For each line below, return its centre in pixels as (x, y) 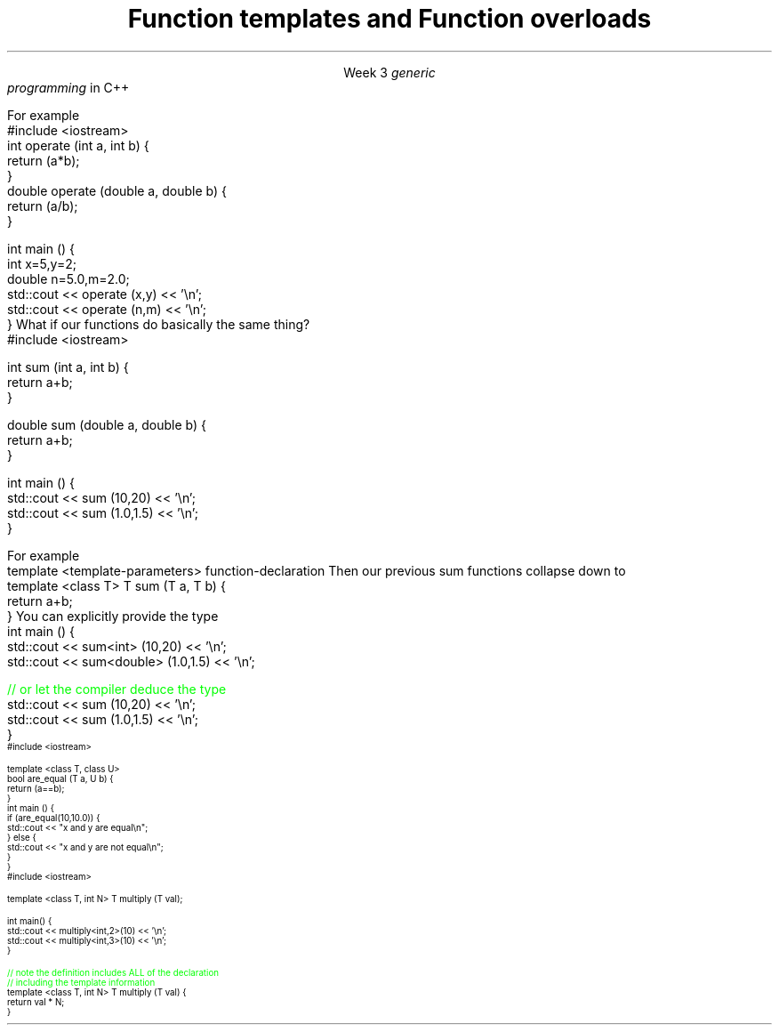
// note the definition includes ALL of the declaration (113, 972)
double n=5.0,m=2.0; (68, 278)
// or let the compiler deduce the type (117, 689)
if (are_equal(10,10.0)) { (54, 818)
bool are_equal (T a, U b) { (60, 778)
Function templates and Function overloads (389, 19)
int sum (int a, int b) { (68, 367)
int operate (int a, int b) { (78, 145)
